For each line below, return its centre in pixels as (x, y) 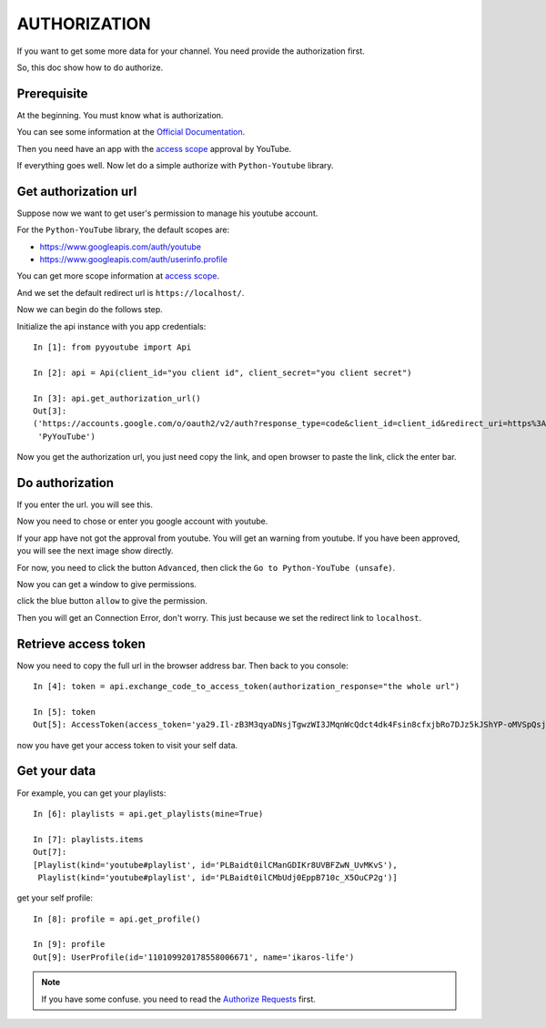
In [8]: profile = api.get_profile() (117, 919)
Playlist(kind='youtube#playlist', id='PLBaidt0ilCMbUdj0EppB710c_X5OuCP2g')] (217, 877)
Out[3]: (50, 411)
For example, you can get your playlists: (91, 793)
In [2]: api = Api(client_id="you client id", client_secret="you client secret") (222, 372)
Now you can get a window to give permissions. (107, 585)
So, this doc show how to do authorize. (90, 67)
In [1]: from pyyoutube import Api (112, 347)
